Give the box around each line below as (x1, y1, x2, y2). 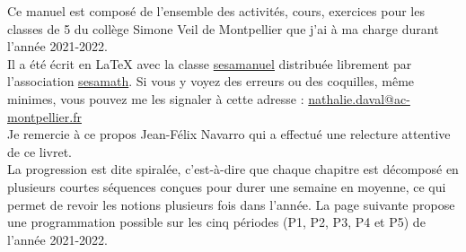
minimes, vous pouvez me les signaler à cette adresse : (7, 89, 304, 108)
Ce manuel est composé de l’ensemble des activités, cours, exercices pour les (7, 2, 425, 20)
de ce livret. (7, 142, 72, 161)
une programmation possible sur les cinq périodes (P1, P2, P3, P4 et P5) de (7, 213, 426, 231)
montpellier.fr (7, 107, 82, 126)
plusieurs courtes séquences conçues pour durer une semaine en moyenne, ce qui (7, 177, 446, 196)
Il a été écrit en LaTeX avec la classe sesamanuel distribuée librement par (7, 54, 412, 73)
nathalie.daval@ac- (308, 89, 410, 108)
